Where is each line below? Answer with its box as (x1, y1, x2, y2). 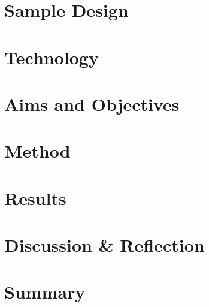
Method (4, 139, 71, 163)
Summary (4, 279, 86, 304)
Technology (4, 44, 99, 69)
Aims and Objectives (4, 91, 180, 116)
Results (4, 185, 66, 210)
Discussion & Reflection (4, 233, 205, 257)
